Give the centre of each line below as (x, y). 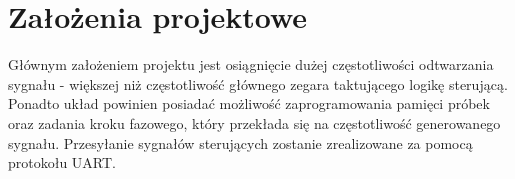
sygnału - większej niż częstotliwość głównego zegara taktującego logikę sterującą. (258, 83)
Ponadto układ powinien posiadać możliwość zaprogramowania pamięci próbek (249, 103)
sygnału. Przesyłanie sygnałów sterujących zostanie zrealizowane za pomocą (240, 142)
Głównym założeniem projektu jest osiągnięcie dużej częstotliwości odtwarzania (251, 64)
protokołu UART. (62, 162)
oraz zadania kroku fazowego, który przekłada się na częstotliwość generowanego (254, 122)
